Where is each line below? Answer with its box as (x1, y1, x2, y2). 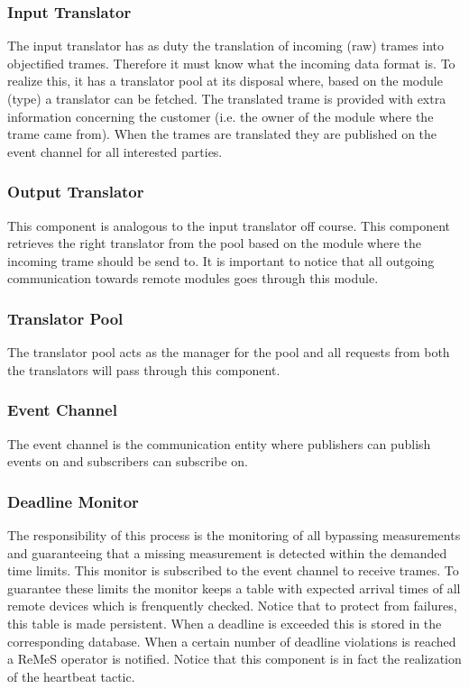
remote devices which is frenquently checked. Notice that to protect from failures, (7, 596, 457, 615)
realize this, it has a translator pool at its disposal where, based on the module (7, 71, 443, 90)
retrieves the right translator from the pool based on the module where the (7, 234, 422, 253)
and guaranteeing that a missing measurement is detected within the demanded (7, 543, 447, 562)
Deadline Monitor (7, 490, 139, 512)
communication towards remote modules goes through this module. (7, 269, 379, 288)
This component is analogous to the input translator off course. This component (7, 216, 450, 234)
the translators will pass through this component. (7, 360, 280, 379)
